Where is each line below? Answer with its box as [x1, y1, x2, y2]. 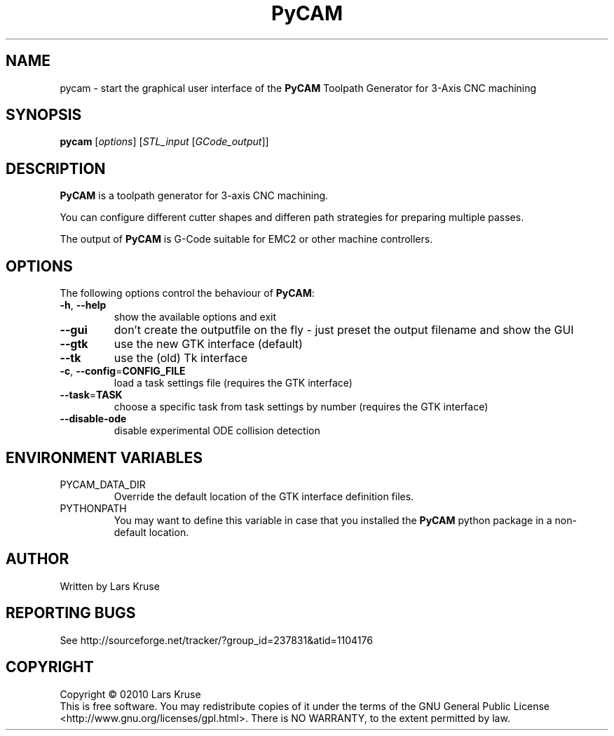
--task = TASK [60, 389, 123, 401]
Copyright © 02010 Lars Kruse [60, 688, 201, 700]
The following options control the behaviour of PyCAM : [60, 287, 315, 300]
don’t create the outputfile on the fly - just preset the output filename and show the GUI [114, 323, 574, 337]
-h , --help [60, 299, 107, 312]
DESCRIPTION [6, 159, 106, 178]
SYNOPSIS [6, 106, 82, 124]
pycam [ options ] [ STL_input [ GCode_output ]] [60, 135, 269, 148]
